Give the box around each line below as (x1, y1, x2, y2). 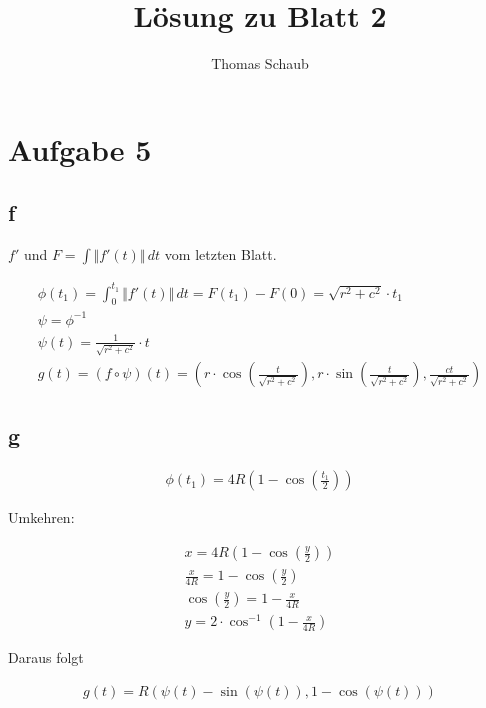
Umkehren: (8, 507, 75, 528)
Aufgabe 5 (8, 128, 152, 169)
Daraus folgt (8, 647, 84, 668)
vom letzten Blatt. (164, 244, 277, 265)
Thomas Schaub (211, 53, 309, 74)
